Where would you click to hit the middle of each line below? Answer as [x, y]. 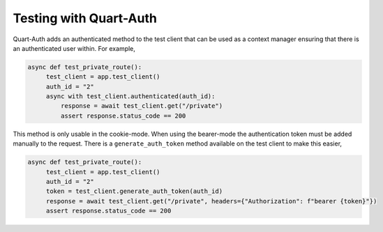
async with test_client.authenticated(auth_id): [130, 96]
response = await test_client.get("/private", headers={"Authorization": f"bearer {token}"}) [211, 201]
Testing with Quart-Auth [85, 18]
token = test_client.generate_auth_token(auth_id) [134, 191]
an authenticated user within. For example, [74, 48]
